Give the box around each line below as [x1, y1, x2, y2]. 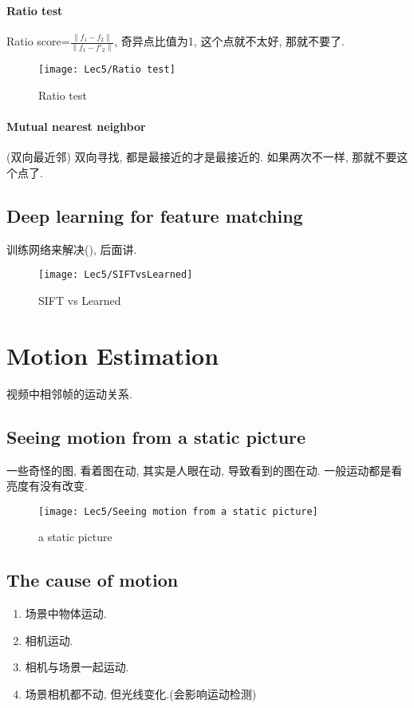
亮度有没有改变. [6, 477, 88, 494]
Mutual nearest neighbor [6, 118, 146, 135]
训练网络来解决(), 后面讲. [6, 240, 137, 257]
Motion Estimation [6, 338, 219, 371]
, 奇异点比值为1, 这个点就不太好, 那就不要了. [114, 33, 345, 49]
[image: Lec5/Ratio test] [38, 64, 175, 76]
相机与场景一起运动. [25, 659, 129, 675]
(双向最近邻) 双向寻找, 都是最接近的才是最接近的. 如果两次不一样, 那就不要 [6, 148, 397, 165]
